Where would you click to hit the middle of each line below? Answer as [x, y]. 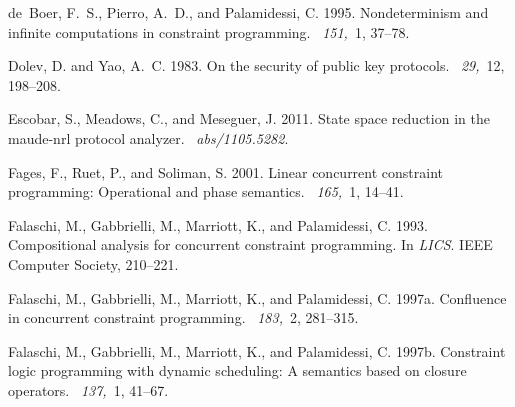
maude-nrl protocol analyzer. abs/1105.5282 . [148, 137]
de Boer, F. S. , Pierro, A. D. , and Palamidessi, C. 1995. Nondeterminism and [248, 12]
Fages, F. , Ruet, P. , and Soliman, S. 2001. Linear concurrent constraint [226, 171]
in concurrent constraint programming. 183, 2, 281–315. [183, 317]
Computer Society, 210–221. [93, 263]
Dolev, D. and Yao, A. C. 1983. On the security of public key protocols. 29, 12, [256, 65]
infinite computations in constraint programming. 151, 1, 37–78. [209, 31]
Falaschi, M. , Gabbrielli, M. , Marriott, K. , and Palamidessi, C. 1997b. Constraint [257, 350]
